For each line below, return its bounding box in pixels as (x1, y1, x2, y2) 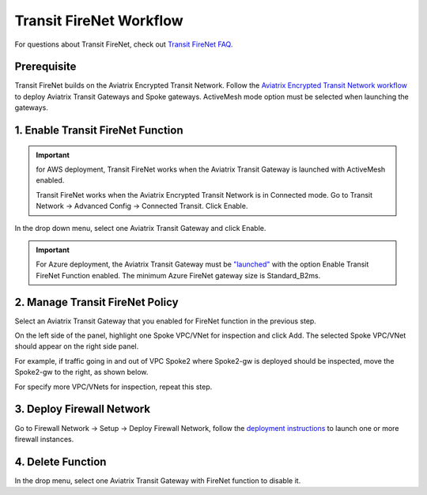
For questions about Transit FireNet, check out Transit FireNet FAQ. (14, 40, 233, 49)
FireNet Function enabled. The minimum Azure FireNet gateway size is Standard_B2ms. (36, 270, 321, 280)
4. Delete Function (14, 455, 107, 468)
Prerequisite (14, 60, 77, 74)
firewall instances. (14, 434, 74, 444)
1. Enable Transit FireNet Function (14, 123, 183, 138)
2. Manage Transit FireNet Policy (14, 295, 179, 308)
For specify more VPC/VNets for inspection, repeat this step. (14, 382, 213, 391)
